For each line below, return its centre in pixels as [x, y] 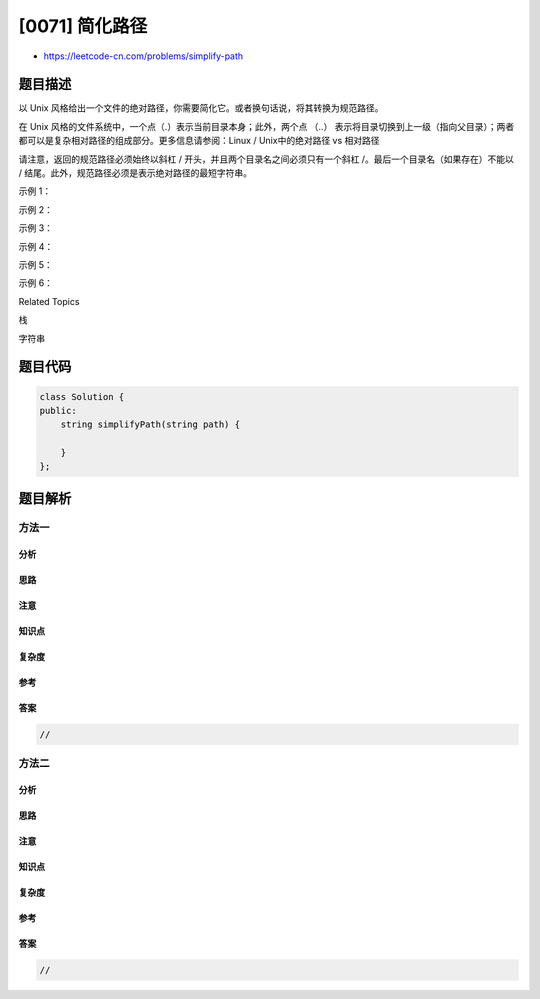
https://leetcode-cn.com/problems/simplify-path [143, 56]
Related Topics [49, 301]
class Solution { [82, 396]
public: [58, 410]
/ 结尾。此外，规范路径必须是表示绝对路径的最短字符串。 [135, 173]
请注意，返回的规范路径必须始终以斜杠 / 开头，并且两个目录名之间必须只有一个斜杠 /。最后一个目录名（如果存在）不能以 [266, 159]
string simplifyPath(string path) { [150, 424]
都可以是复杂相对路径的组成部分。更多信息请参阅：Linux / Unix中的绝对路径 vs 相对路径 [199, 141]
